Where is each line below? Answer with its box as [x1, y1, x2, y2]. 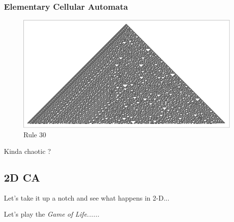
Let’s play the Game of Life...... [4, 209, 99, 219]
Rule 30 [23, 129, 46, 140]
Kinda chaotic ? [4, 146, 51, 156]
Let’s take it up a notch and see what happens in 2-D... [4, 192, 170, 203]
